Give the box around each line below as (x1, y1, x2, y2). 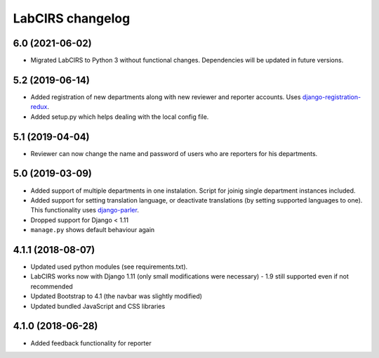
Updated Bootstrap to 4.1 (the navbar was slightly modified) (30, 292, 203, 300)
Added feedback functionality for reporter (30, 338, 152, 347)
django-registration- (302, 92, 361, 101)
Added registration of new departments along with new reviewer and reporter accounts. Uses (30, 92, 301, 101)
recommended (30, 282, 73, 290)
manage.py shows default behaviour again (30, 226, 155, 234)
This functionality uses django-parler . (30, 206, 140, 215)
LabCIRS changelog (13, 11, 131, 26)
